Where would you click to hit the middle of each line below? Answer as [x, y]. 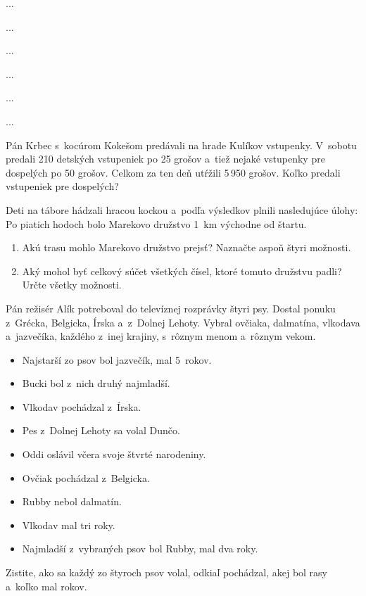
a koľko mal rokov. [46, 586]
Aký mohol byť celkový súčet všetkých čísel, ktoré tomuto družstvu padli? [182, 271]
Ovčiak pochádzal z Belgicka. [86, 477]
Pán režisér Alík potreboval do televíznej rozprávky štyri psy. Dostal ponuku [171, 308]
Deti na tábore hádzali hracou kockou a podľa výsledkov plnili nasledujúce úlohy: [182, 209]
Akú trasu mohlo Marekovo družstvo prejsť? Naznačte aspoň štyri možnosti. [187, 247]
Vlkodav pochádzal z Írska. [82, 406]
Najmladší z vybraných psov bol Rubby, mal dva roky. [140, 549]
